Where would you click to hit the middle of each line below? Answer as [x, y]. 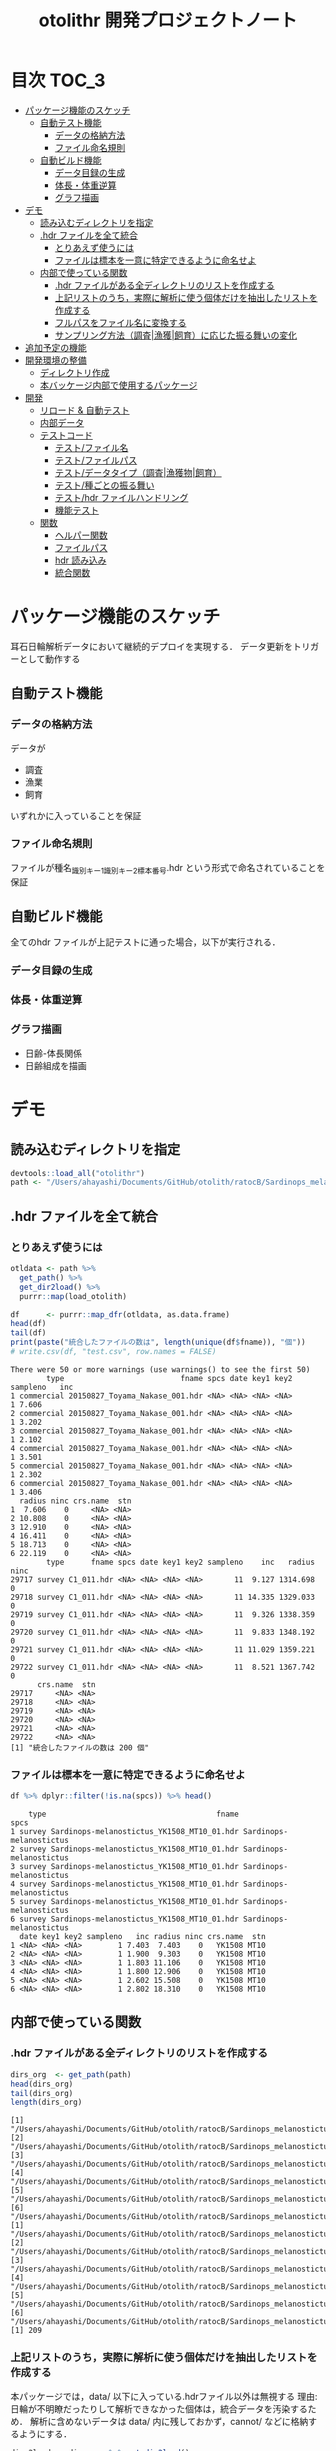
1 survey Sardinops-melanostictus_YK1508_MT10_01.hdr [125, 1832]
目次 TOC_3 [58, 80]
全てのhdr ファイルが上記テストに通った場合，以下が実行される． [146, 942]
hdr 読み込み [80, 560]
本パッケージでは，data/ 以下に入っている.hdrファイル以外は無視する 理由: [164, 2396]
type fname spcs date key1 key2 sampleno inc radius [180, 1562]
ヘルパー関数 [81, 535]
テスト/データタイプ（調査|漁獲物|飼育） [138, 472]
